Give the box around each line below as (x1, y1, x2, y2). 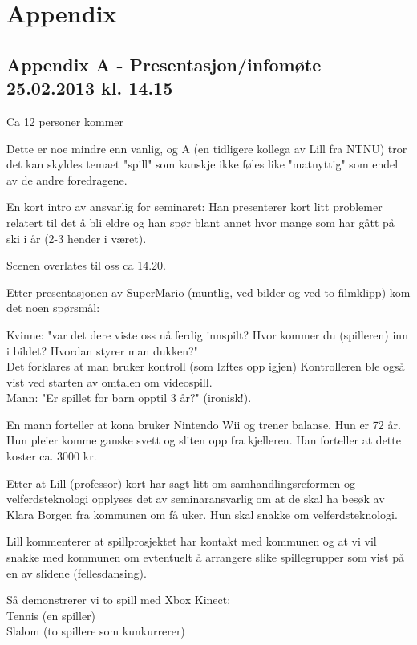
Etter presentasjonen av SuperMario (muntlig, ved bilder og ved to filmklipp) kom (6, 283, 411, 300)
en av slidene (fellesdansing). (6, 564, 147, 581)
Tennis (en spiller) (6, 606, 96, 623)
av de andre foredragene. (6, 171, 128, 188)
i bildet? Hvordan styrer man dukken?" (6, 342, 198, 359)
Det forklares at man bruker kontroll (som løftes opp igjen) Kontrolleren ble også (6, 358, 405, 375)
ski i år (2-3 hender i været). (6, 229, 147, 246)
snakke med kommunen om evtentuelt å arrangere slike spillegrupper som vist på (6, 549, 404, 566)
